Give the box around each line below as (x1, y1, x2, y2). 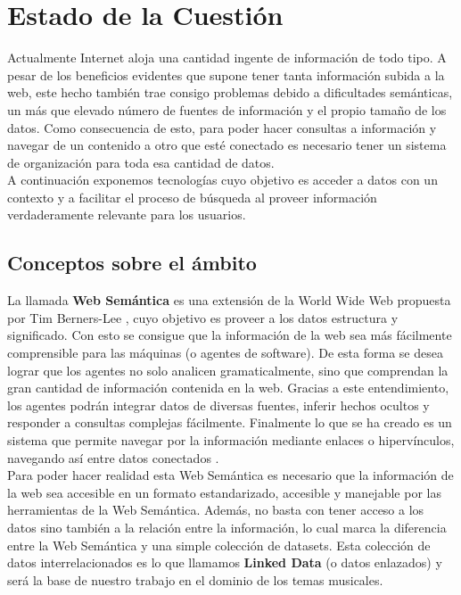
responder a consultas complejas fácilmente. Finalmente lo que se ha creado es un (7, 413, 452, 432)
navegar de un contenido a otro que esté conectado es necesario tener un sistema (7, 136, 447, 154)
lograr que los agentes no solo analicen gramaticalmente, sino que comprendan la (7, 360, 449, 379)
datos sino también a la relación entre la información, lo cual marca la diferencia (7, 517, 447, 536)
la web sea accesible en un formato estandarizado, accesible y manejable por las (7, 483, 441, 501)
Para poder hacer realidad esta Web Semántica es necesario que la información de (7, 466, 454, 484)
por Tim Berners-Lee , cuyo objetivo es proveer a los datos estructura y (7, 308, 399, 326)
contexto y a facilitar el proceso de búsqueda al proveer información (7, 187, 377, 206)
